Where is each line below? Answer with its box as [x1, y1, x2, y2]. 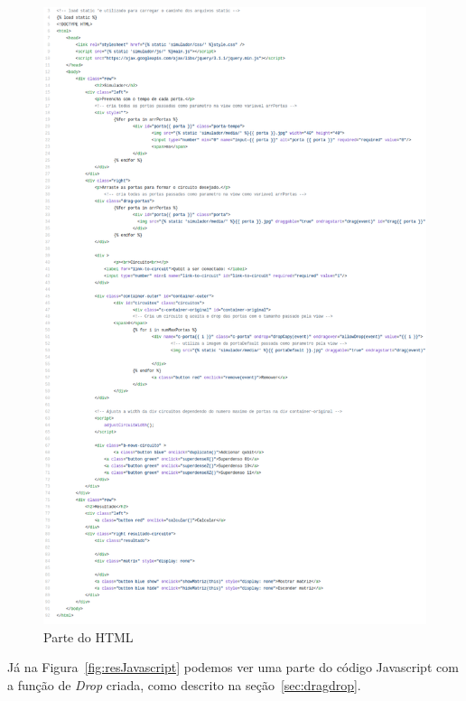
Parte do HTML [43, 627, 134, 646]
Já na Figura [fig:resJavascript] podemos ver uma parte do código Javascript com [7, 658, 459, 677]
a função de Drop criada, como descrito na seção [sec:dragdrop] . [7, 675, 361, 694]
